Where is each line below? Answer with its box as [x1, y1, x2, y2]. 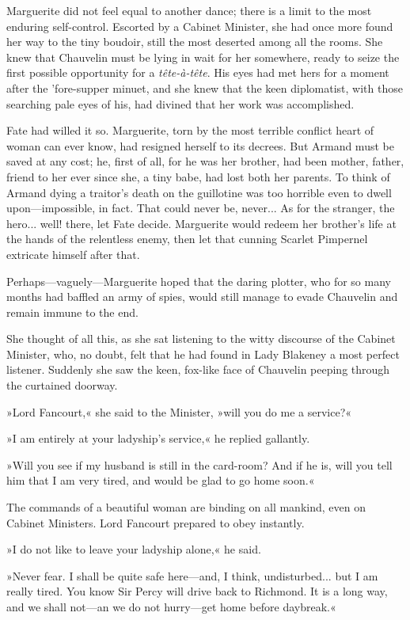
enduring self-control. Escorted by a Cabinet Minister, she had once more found [6, 17, 393, 34]
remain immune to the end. [6, 303, 139, 320]
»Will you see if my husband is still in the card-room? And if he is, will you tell [6, 456, 393, 473]
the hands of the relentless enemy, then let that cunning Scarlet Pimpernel [6, 230, 368, 247]
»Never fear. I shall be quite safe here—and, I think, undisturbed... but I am [6, 567, 378, 584]
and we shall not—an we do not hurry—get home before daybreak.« [6, 599, 336, 614]
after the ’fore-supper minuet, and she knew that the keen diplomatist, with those [6, 79, 403, 96]
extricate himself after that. [6, 245, 140, 262]
